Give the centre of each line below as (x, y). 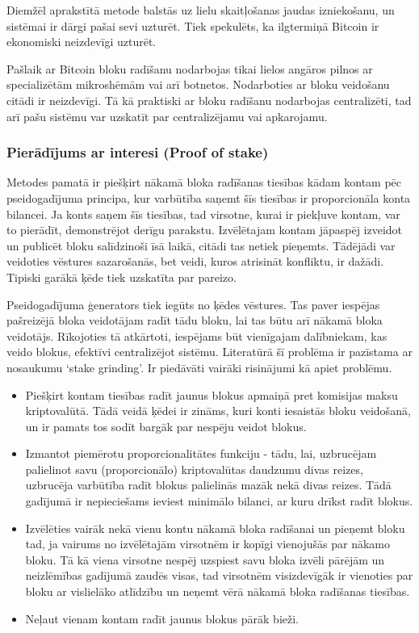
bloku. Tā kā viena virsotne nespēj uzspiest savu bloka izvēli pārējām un (205, 559)
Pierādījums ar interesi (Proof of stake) (138, 152)
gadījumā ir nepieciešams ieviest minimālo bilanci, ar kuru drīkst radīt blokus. (219, 501)
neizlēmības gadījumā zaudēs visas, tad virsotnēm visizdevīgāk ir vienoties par (219, 575)
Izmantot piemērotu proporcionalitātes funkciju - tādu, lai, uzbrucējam (201, 453)
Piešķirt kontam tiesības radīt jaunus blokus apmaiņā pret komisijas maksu (212, 394)
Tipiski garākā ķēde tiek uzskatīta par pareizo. (122, 277)
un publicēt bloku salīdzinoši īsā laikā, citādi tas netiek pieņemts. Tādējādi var (201, 245)
